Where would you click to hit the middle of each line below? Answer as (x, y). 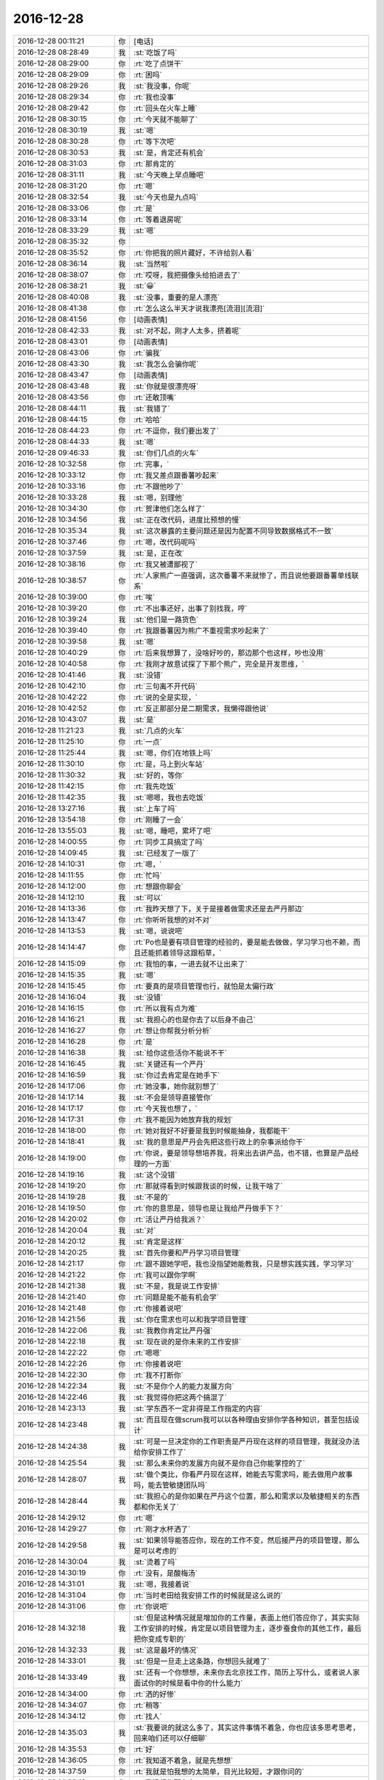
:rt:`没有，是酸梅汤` (166, 1573)
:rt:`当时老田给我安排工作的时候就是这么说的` (209, 1595)
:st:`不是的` (152, 1197)
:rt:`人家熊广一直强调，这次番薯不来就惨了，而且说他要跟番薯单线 (243, 575)
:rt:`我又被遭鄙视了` (166, 564)
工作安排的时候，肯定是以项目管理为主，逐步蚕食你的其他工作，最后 (248, 1628)
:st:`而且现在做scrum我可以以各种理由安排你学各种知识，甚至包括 (243, 1419)
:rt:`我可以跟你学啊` (166, 1274)
